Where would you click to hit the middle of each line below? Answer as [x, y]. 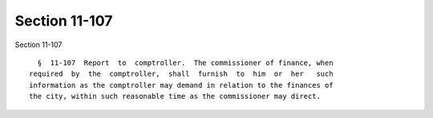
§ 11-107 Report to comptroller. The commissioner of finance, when [185, 63]
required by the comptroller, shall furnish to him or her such [181, 74]
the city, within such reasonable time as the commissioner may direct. [175, 96]
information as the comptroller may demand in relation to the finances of [181, 85]
